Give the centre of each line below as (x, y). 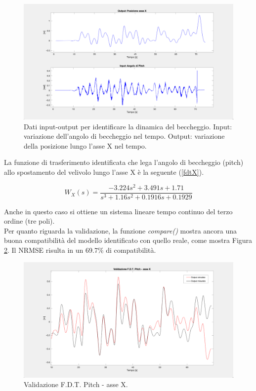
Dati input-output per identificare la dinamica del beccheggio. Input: (128, 126)
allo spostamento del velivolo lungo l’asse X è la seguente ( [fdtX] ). (104, 172)
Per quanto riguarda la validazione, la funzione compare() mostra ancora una (121, 230)
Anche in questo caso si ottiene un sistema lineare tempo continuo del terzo (118, 211)
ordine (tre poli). (29, 221)
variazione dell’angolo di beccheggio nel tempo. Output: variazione (124, 136)
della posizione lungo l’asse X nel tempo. (85, 145)
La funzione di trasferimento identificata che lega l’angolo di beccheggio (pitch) (124, 162)
